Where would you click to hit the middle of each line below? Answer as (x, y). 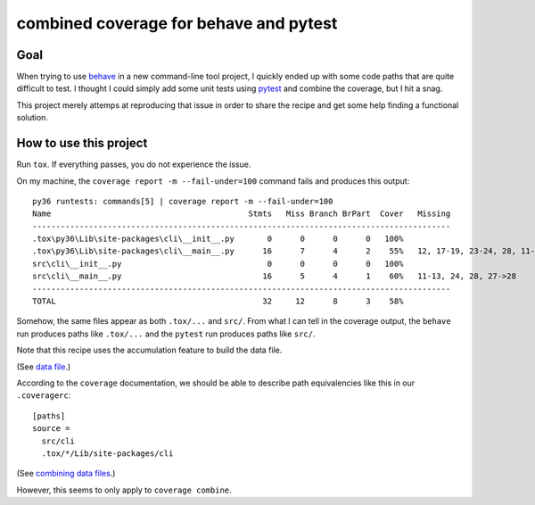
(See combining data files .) (66, 474)
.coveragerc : (44, 395)
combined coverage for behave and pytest (177, 23)
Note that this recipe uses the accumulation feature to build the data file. (149, 350)
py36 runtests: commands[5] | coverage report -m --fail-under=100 (183, 201)
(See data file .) (44, 367)
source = (51, 429)
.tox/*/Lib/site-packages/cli (107, 453)
